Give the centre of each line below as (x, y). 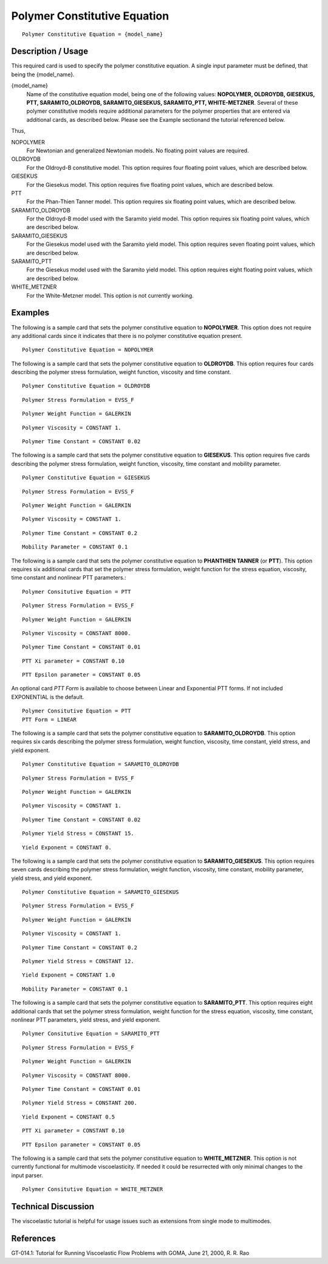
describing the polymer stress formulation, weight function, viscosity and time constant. (121, 372)
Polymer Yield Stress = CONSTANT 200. (80, 1103)
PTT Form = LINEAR (50, 719)
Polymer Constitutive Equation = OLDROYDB (86, 386)
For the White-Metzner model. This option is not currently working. (110, 295)
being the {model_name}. (43, 74)
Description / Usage (50, 51)
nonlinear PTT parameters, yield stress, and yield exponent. (86, 1020)
